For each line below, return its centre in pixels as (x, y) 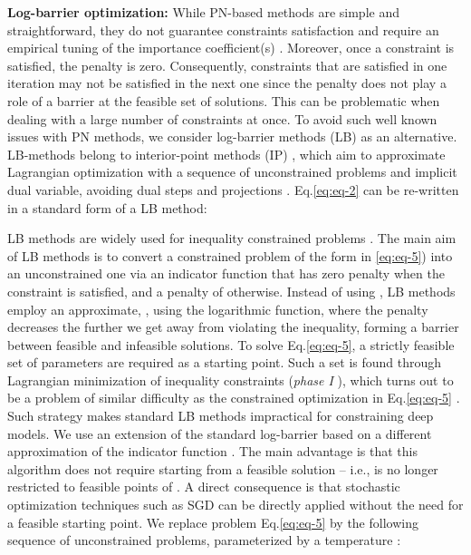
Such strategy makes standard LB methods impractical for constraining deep (221, 416)
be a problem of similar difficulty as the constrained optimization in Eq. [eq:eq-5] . (234, 398)
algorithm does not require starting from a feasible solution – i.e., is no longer (223, 468)
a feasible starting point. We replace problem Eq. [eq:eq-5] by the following (213, 522)
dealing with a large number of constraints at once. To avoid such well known (222, 118)
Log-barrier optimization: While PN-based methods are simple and (203, 12)
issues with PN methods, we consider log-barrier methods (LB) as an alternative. (232, 136)
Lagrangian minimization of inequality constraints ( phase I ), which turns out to (231, 380)
